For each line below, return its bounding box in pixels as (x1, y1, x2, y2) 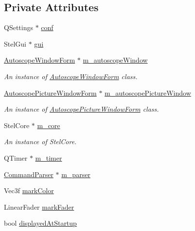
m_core (37, 120, 60, 130)
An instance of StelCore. (4, 136, 77, 147)
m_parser (61, 169, 90, 179)
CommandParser (4, 169, 53, 179)
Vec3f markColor (4, 185, 54, 196)
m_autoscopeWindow (83, 55, 148, 65)
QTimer (4, 152, 28, 163)
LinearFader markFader (4, 201, 74, 212)
